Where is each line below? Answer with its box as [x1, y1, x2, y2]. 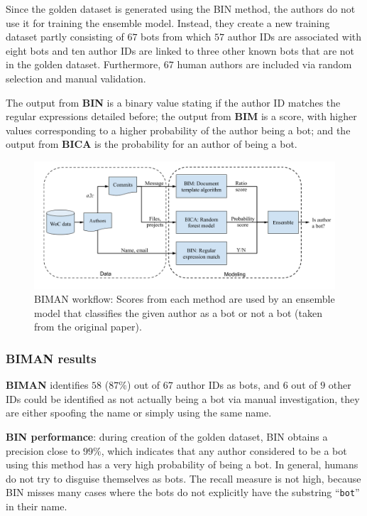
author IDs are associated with [227, 29, 362, 44]
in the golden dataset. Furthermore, [6, 57, 161, 72]
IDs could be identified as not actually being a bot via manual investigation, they [6, 391, 360, 406]
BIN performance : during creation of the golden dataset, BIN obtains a [6, 429, 328, 444]
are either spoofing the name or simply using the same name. [6, 405, 272, 420]
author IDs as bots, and [176, 377, 280, 392]
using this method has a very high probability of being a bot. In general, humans [6, 457, 358, 472]
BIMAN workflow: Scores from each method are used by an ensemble [34, 291, 335, 306]
